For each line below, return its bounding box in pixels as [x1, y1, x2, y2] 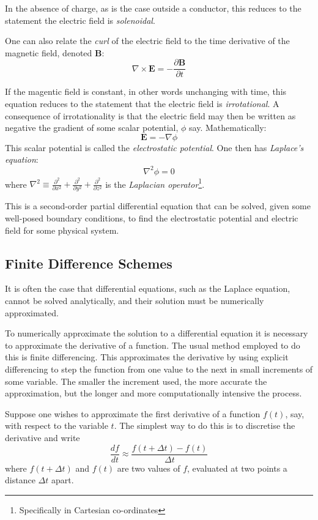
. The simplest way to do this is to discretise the [114, 419, 295, 432]
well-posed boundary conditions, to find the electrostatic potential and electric [5, 212, 298, 225]
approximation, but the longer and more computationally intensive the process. [5, 387, 302, 399]
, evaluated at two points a [187, 461, 287, 474]
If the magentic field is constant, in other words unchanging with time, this [5, 85, 287, 98]
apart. [51, 474, 74, 486]
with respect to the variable [5, 419, 108, 432]
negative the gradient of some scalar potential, [5, 121, 179, 134]
